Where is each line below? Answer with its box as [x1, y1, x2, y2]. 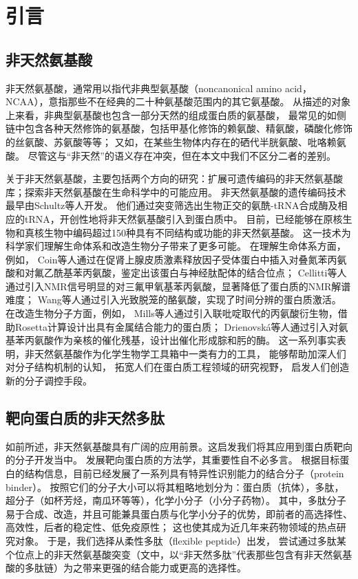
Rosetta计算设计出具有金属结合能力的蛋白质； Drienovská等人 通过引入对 [14, 319, 339, 334]
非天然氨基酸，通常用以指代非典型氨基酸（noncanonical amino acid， [6, 80, 312, 95]
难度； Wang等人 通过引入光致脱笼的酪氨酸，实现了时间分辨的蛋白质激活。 [6, 292, 341, 307]
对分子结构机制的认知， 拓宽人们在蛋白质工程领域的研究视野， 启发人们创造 [6, 360, 350, 374]
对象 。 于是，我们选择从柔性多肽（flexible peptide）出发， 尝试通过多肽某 [14, 534, 346, 547]
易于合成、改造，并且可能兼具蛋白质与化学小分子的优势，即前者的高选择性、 [6, 506, 352, 521]
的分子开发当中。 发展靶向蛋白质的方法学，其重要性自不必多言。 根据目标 [6, 452, 340, 467]
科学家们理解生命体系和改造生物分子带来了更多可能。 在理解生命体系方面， [6, 239, 346, 253]
